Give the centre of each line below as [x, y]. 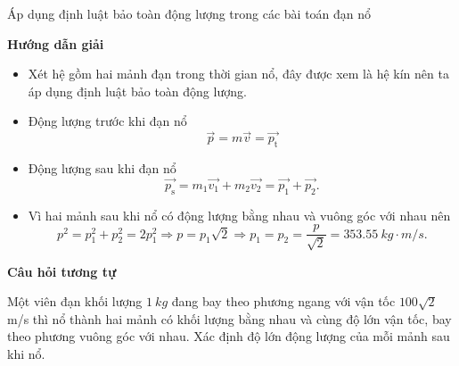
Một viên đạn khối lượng [75, 301]
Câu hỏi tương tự [62, 271]
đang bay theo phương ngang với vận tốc [283, 301]
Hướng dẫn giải [56, 43]
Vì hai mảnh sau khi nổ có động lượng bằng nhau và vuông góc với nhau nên [239, 215]
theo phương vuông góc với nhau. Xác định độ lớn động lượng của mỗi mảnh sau [229, 336]
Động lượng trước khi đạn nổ [107, 121]
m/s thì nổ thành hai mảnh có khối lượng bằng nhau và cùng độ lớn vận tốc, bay [229, 318]
